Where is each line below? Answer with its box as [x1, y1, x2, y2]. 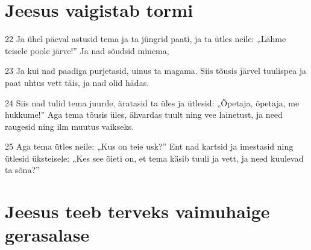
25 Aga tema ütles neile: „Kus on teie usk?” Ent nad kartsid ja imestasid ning [5, 140, 294, 153]
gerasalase [5, 222, 90, 247]
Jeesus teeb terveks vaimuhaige [5, 199, 270, 224]
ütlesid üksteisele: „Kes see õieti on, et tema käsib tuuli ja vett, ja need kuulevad [5, 151, 304, 164]
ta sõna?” [5, 163, 40, 176]
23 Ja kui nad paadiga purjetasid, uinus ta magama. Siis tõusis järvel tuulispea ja [5, 64, 307, 77]
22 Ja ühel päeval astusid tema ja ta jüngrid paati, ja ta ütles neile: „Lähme [5, 32, 286, 45]
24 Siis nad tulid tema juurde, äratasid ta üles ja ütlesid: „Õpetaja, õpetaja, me [5, 96, 300, 109]
